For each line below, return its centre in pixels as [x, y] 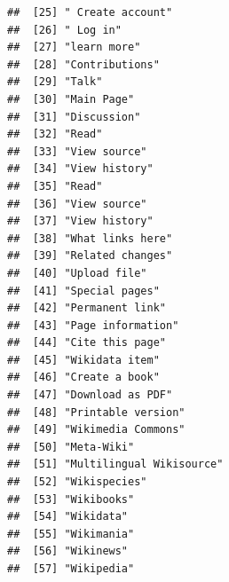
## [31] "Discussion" [74, 117]
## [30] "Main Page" [71, 99]
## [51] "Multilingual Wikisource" [115, 464]
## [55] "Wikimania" [71, 534]
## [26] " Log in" [64, 30]
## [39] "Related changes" [90, 256]
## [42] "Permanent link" [87, 308]
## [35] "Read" [55, 186]
